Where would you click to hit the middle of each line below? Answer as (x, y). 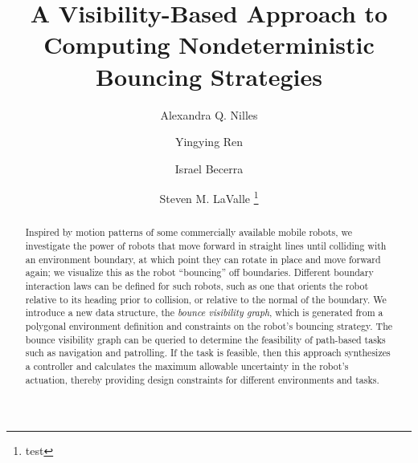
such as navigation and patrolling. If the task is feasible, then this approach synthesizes (208, 353)
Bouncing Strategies (209, 76)
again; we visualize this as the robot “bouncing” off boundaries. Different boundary (199, 272)
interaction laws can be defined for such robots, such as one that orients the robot (197, 285)
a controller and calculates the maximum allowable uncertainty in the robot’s (187, 366)
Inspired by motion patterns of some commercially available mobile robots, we (189, 232)
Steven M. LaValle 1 (209, 197)
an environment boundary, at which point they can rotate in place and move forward (203, 259)
